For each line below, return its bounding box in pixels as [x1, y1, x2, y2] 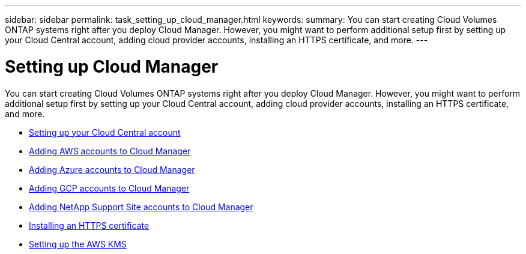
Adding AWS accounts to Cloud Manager [29, 145, 191, 156]
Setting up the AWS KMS [29, 238, 127, 249]
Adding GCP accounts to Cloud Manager [29, 183, 190, 193]
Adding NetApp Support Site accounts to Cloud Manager [29, 201, 253, 212]
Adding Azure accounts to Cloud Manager [29, 164, 195, 175]
